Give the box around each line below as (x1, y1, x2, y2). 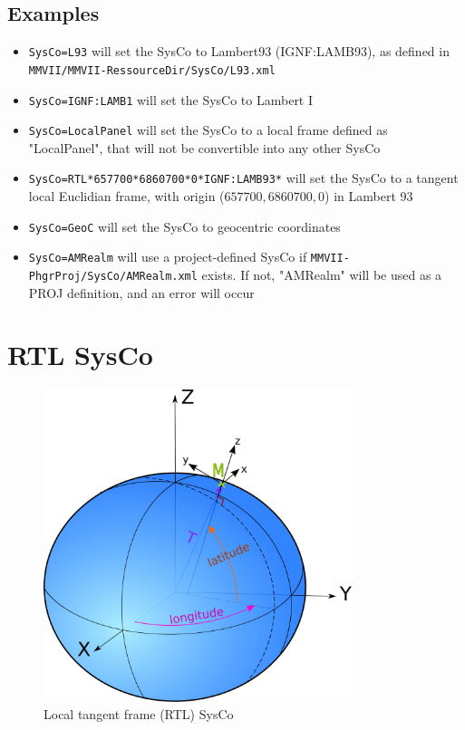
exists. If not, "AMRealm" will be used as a (201, 264, 442, 283)
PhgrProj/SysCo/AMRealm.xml (28, 269, 198, 283)
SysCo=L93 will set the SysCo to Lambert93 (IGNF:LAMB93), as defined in (28, 42, 450, 61)
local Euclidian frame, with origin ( (28, 187, 225, 206)
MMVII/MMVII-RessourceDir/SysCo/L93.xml (28, 63, 276, 77)
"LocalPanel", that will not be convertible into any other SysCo (28, 138, 381, 157)
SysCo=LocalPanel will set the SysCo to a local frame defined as (28, 120, 388, 139)
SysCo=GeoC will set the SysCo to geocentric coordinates (28, 216, 341, 235)
